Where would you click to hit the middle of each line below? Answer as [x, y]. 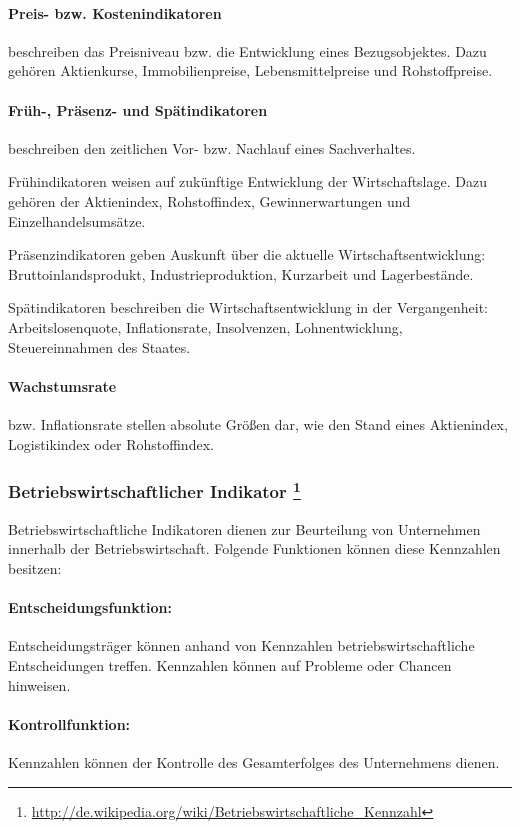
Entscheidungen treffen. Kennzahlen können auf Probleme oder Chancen [230, 664]
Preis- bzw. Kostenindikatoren [115, 12]
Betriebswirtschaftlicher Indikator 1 [154, 490]
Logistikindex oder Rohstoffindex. [111, 443]
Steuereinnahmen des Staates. [99, 346]
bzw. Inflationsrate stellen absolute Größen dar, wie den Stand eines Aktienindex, [258, 423]
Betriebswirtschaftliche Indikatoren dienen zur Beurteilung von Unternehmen [244, 528]
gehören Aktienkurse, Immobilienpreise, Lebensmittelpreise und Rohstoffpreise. [250, 70]
